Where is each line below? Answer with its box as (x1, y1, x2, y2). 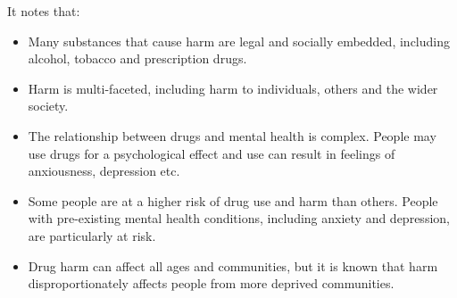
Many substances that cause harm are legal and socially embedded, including (28, 31, 450, 50)
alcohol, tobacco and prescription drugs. (28, 49, 247, 68)
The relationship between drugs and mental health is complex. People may (28, 126, 436, 145)
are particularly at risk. (28, 226, 156, 244)
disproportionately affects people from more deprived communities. (28, 274, 395, 293)
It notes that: (7, 2, 80, 20)
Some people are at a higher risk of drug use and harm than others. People (28, 191, 438, 210)
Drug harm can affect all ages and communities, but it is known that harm (28, 256, 438, 275)
